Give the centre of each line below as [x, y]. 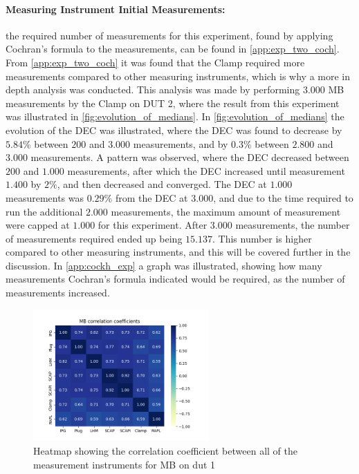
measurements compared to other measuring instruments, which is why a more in [178, 76]
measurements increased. [58, 293]
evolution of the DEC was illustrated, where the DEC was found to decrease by [174, 130]
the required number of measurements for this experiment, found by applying [169, 35]
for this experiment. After [153, 225]
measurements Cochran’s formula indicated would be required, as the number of [175, 279]
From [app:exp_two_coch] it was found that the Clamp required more [155, 62]
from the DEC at [151, 197]
